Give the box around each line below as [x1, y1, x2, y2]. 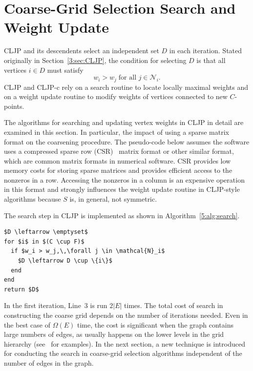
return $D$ [4, 286, 39, 293]
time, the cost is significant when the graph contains [77, 319, 233, 330]
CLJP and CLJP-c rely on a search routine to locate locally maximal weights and [4, 82, 248, 92]
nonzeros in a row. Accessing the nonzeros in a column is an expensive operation [4, 174, 245, 185]
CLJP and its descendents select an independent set [4, 45, 159, 56]
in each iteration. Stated [169, 45, 242, 56]
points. [4, 101, 24, 111]
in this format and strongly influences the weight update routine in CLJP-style [4, 184, 240, 194]
